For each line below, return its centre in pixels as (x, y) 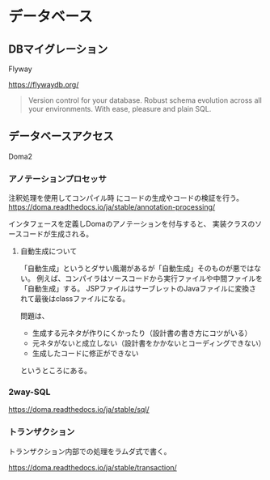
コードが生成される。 (58, 234)
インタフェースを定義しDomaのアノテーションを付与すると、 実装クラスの (132, 224)
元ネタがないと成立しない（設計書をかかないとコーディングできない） (149, 343)
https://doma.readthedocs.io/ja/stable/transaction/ (93, 467)
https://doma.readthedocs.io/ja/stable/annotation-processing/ (112, 207)
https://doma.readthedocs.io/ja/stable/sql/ (79, 410)
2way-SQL (30, 392)
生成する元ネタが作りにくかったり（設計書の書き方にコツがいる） (142, 333)
